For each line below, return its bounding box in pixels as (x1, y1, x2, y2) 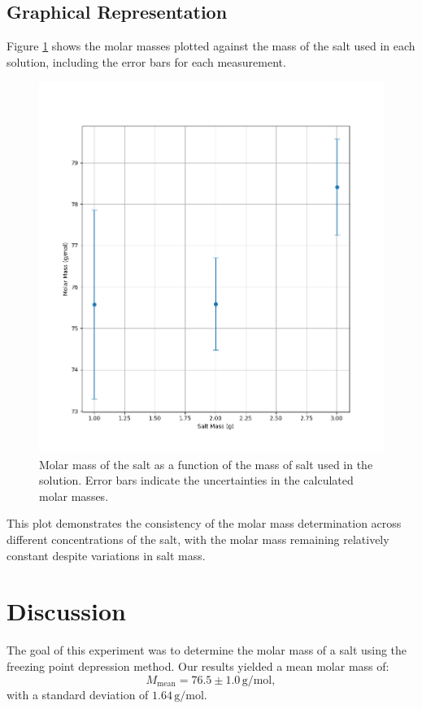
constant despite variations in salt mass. (7, 546, 206, 563)
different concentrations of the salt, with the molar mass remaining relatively (7, 531, 389, 548)
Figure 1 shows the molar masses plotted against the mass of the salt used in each (7, 37, 415, 54)
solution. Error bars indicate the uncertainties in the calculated (39, 472, 354, 489)
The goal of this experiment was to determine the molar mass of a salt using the (7, 642, 407, 659)
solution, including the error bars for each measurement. (7, 53, 286, 70)
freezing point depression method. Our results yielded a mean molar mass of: (7, 657, 389, 674)
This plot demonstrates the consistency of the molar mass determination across (7, 515, 402, 532)
